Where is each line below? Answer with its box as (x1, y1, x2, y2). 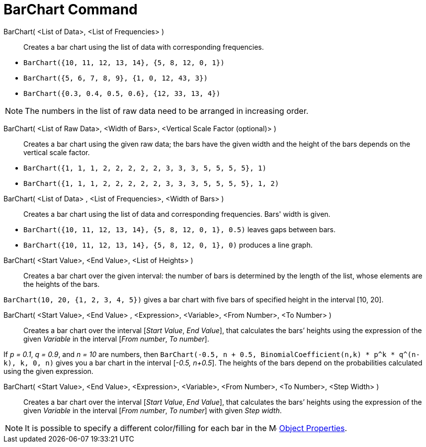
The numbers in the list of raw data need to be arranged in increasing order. (25, 105, 309, 116)
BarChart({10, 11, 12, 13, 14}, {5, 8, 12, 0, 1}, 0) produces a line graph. (23, 240, 313, 249)
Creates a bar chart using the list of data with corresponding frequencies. (23, 42, 264, 51)
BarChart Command (3, 1, 138, 18)
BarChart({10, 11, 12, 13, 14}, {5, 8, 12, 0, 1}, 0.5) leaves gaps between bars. (23, 225, 336, 234)
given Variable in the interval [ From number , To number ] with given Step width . (23, 406, 282, 415)
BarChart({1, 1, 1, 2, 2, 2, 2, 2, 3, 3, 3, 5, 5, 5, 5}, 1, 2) (23, 179, 279, 187)
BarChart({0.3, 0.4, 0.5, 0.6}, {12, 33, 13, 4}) (23, 89, 221, 97)
